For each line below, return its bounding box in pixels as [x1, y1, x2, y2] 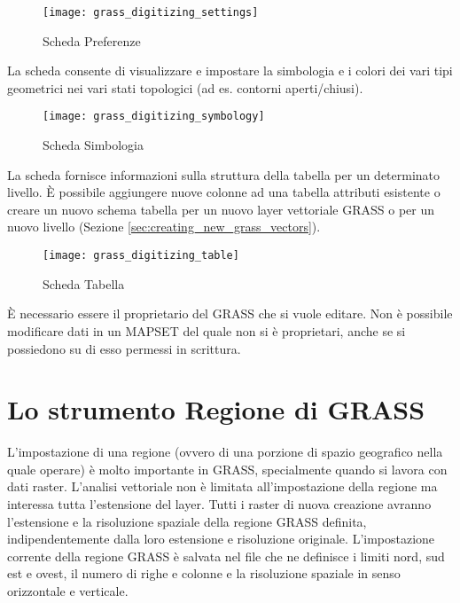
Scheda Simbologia [43, 136, 144, 154]
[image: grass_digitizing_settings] [43, 6, 259, 19]
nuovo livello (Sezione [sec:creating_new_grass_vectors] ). [7, 217, 321, 236]
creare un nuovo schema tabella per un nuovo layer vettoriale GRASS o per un [7, 200, 435, 218]
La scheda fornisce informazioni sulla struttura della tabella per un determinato [7, 165, 441, 184]
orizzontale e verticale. [7, 581, 129, 599]
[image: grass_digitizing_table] [43, 249, 239, 262]
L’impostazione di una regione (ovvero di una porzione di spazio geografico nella [7, 442, 443, 461]
